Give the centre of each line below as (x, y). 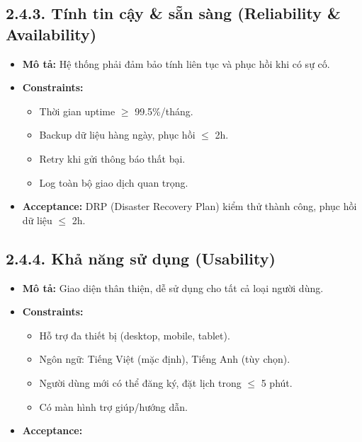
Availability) (51, 34)
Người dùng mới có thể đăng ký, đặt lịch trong (140, 382)
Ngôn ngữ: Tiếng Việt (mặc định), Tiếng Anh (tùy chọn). (165, 359)
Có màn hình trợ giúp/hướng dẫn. (113, 406)
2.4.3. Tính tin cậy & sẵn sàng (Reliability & (173, 13)
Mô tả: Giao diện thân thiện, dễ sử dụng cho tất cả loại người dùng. (173, 287)
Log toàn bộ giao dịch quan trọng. (114, 182)
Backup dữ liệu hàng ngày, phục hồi (117, 135)
